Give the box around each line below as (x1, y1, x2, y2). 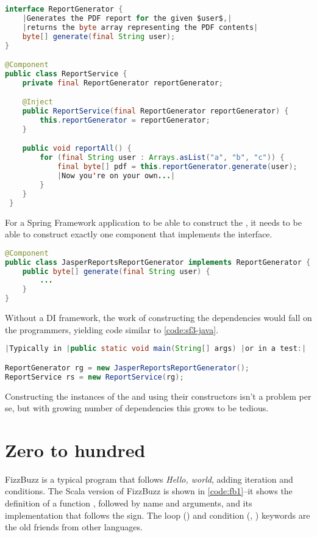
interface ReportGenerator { (5, 5, 123, 13)
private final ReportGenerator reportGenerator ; (22, 78, 223, 87)
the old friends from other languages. (5, 521, 143, 533)
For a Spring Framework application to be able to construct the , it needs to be (5, 215, 302, 228)
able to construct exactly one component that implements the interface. (5, 228, 272, 240)
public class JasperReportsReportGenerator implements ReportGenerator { (5, 258, 311, 267)
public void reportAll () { (22, 144, 132, 153)
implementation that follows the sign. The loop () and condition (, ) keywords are (5, 508, 310, 521)
